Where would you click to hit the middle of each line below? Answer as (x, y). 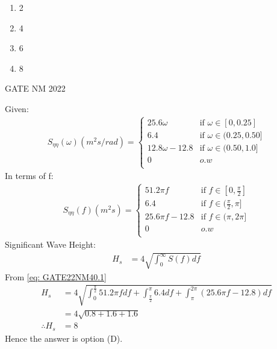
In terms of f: (29, 176)
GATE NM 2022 (35, 88)
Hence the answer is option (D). (64, 338)
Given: (17, 108)
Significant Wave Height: (50, 244)
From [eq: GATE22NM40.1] (56, 276)
